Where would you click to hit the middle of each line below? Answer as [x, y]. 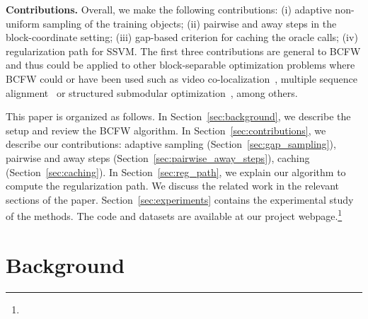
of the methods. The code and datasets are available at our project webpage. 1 [174, 215]
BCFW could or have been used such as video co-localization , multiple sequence [182, 78]
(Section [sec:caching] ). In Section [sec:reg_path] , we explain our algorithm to [176, 172]
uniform [23, 23]
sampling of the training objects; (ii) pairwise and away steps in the [190, 23]
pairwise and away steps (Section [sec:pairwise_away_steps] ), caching [158, 157]
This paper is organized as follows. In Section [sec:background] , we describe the [178, 116]
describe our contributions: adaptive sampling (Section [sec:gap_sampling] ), [171, 144]
